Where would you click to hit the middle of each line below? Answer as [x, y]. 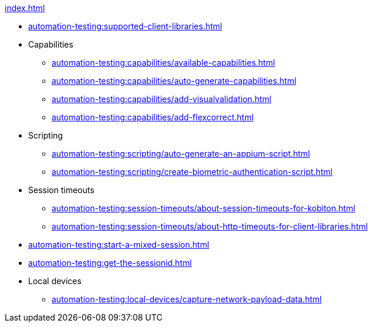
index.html [25, 8]
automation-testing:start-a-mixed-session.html [119, 245]
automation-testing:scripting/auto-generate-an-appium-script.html [181, 154]
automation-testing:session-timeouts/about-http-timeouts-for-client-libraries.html [210, 226]
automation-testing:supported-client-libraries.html [125, 26]
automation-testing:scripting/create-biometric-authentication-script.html [192, 172]
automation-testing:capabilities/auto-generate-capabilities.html [174, 81]
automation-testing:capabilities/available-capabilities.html [163, 63]
